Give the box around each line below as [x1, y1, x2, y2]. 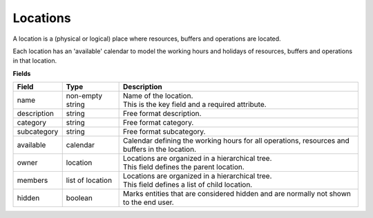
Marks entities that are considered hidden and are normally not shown [123, 189, 352, 199]
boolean [66, 193, 93, 203]
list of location [66, 176, 113, 186]
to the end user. [123, 197, 174, 207]
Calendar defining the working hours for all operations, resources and [123, 136, 350, 146]
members [17, 176, 48, 186]
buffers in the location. [123, 145, 197, 155]
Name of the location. [123, 91, 193, 101]
